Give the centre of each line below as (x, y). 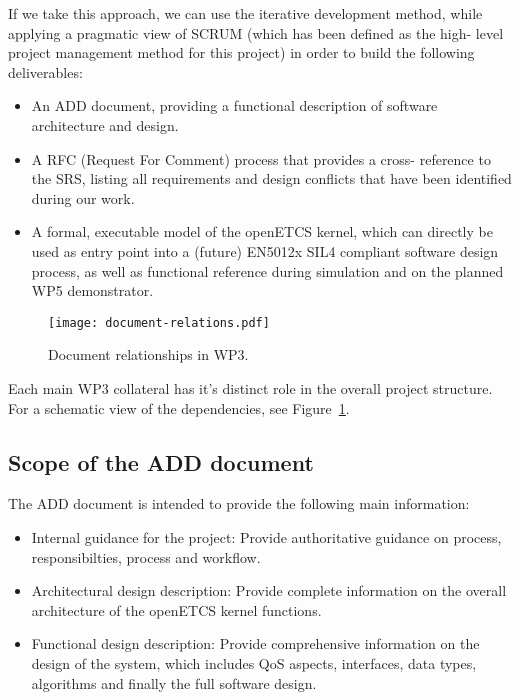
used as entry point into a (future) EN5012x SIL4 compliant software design (265, 250)
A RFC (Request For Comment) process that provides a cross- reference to (261, 158)
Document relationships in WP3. (148, 354)
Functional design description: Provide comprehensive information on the (255, 643)
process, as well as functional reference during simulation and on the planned (267, 270)
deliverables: (45, 71)
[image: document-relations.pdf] (159, 322)
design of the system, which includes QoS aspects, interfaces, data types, (254, 662)
